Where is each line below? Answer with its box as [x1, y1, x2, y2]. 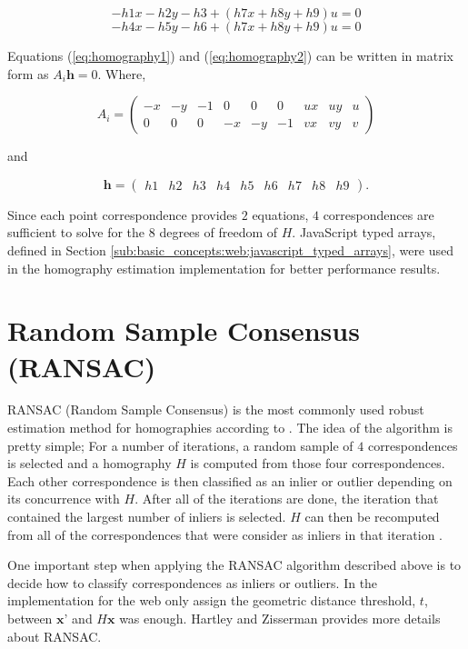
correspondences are [323, 205, 434, 224]
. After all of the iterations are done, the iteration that [134, 489, 439, 508]
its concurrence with [7, 489, 120, 508]
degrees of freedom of [159, 223, 278, 242]
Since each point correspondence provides [7, 205, 238, 224]
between [7, 609, 53, 627]
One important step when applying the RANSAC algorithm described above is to [7, 555, 462, 574]
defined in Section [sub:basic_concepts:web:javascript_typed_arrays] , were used [7, 240, 454, 259]
